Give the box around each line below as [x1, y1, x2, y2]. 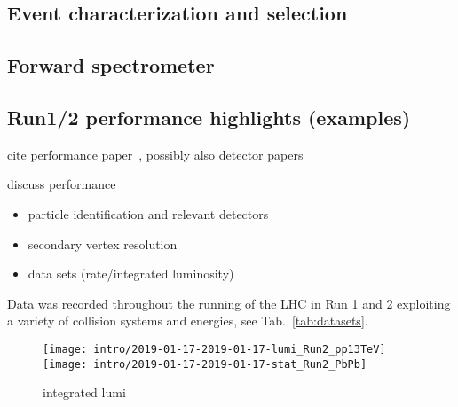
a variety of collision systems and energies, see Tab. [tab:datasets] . [7, 311, 368, 330]
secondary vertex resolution [28, 234, 178, 253]
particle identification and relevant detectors [28, 204, 269, 223]
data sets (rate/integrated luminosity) [28, 264, 234, 283]
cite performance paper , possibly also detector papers [7, 145, 304, 163]
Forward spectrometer [7, 51, 215, 79]
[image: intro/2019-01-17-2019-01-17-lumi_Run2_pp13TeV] [43, 342, 386, 356]
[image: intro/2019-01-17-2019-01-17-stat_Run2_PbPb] [43, 357, 367, 371]
